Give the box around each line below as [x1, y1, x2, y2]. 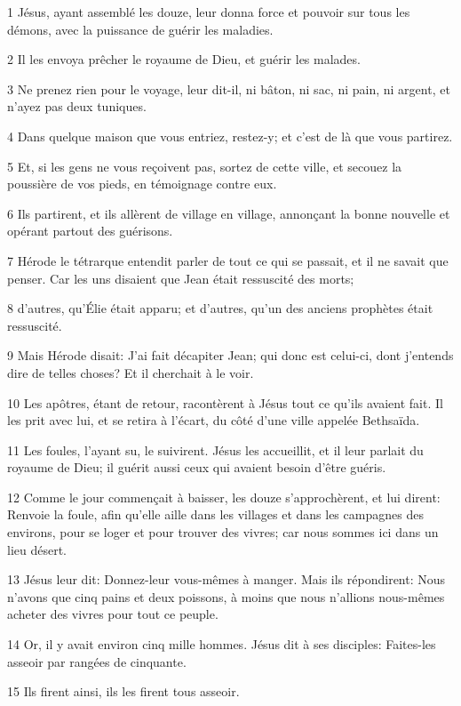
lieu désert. [7, 540, 68, 558]
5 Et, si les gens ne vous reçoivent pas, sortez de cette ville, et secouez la [7, 156, 402, 175]
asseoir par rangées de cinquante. [7, 652, 187, 670]
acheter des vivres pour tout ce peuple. [7, 605, 219, 623]
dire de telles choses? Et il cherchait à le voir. [7, 363, 254, 381]
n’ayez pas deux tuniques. [7, 97, 147, 116]
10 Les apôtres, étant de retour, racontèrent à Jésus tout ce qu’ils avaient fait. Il [7, 393, 443, 412]
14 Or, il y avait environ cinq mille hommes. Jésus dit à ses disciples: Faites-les [7, 635, 436, 654]
